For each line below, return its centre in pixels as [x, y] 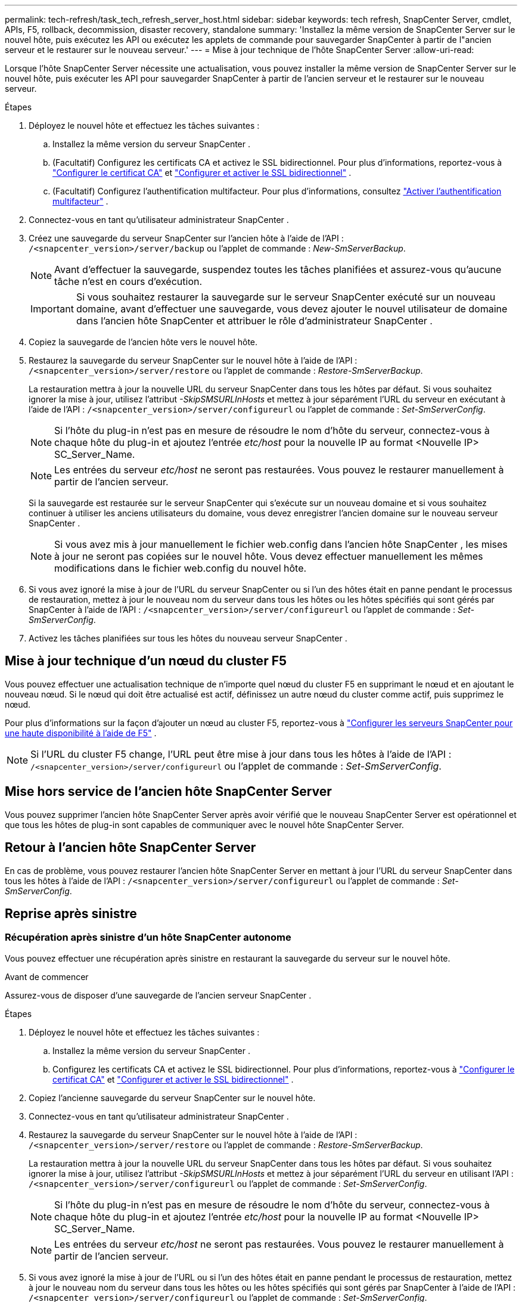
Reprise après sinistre [71, 913]
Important [52, 309]
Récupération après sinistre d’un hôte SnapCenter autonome [148, 937]
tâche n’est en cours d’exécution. [128, 281]
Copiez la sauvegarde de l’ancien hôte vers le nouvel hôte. [143, 342]
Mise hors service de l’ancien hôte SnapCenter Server [168, 792]
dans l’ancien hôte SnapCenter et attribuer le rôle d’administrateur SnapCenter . [254, 321]
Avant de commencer [47, 976]
